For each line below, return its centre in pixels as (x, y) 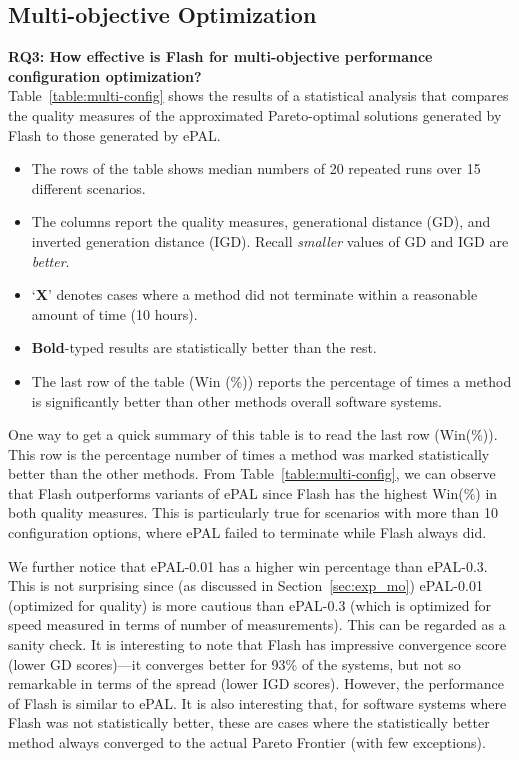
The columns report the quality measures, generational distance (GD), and (261, 221)
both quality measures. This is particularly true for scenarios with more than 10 (253, 512)
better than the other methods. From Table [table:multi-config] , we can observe (252, 473)
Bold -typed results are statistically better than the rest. (204, 347)
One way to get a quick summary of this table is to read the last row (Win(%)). (253, 434)
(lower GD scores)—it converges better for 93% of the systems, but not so (234, 663)
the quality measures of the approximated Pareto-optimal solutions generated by (255, 114)
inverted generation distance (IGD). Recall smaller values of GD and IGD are (270, 240)
